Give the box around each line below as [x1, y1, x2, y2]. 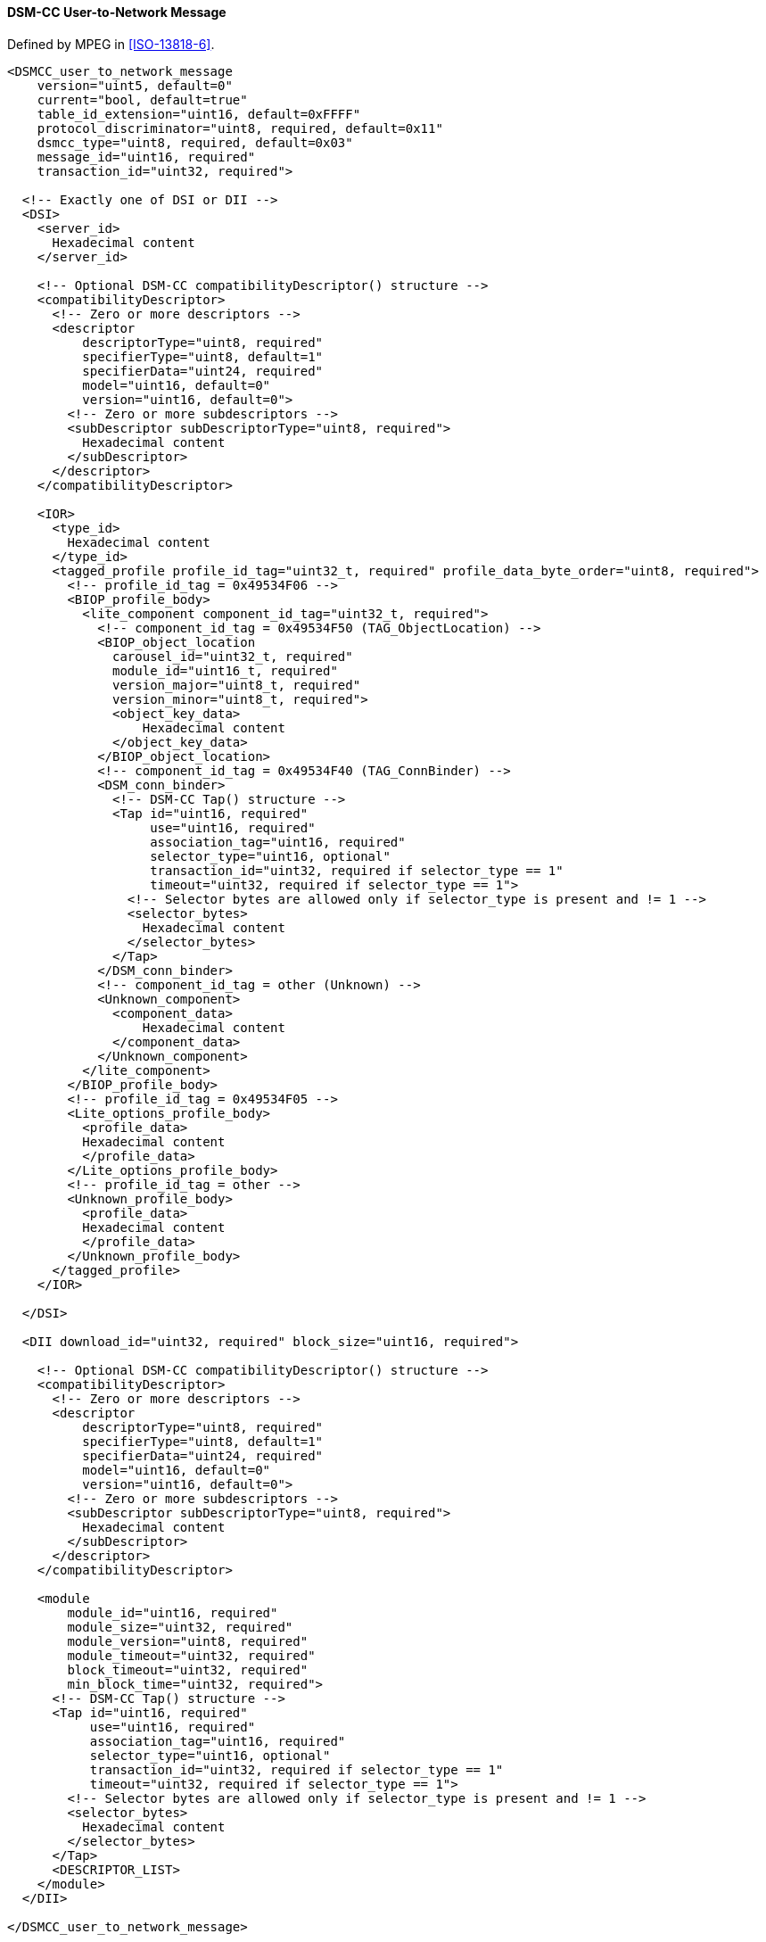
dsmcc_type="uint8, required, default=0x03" [37, 135, 353, 150]
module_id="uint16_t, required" [112, 663, 338, 678]
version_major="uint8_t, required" [112, 677, 361, 692]
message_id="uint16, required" [37, 149, 256, 164]
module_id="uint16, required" [67, 1605, 278, 1620]
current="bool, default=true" [37, 92, 248, 107]
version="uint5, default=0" [37, 78, 233, 93]
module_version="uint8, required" [67, 1633, 309, 1649]
